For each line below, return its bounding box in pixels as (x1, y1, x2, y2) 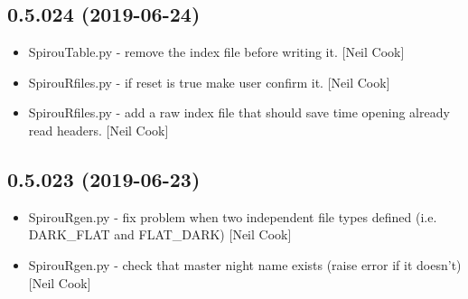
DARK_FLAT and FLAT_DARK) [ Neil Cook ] (28, 225, 292, 244)
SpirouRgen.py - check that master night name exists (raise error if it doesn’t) (28, 255, 462, 274)
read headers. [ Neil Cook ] (28, 120, 169, 139)
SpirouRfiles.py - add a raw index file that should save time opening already (28, 103, 450, 122)
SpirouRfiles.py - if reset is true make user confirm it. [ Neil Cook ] (28, 72, 390, 91)
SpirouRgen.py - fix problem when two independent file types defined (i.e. (28, 207, 437, 226)
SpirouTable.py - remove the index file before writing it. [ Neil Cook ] (28, 42, 405, 61)
